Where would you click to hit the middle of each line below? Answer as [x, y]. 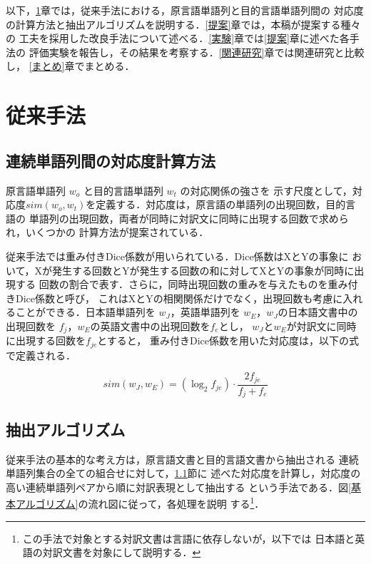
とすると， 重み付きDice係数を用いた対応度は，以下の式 [228, 340]
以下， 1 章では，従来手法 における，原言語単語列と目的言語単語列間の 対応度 [185, 10]
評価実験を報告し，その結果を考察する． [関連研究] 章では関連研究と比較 [197, 52]
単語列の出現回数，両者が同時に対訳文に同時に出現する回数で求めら [189, 218]
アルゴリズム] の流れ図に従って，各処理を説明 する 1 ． [140, 502]
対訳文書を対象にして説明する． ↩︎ [122, 552]
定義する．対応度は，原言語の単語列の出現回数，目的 [221, 204]
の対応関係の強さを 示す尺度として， [266, 190]
